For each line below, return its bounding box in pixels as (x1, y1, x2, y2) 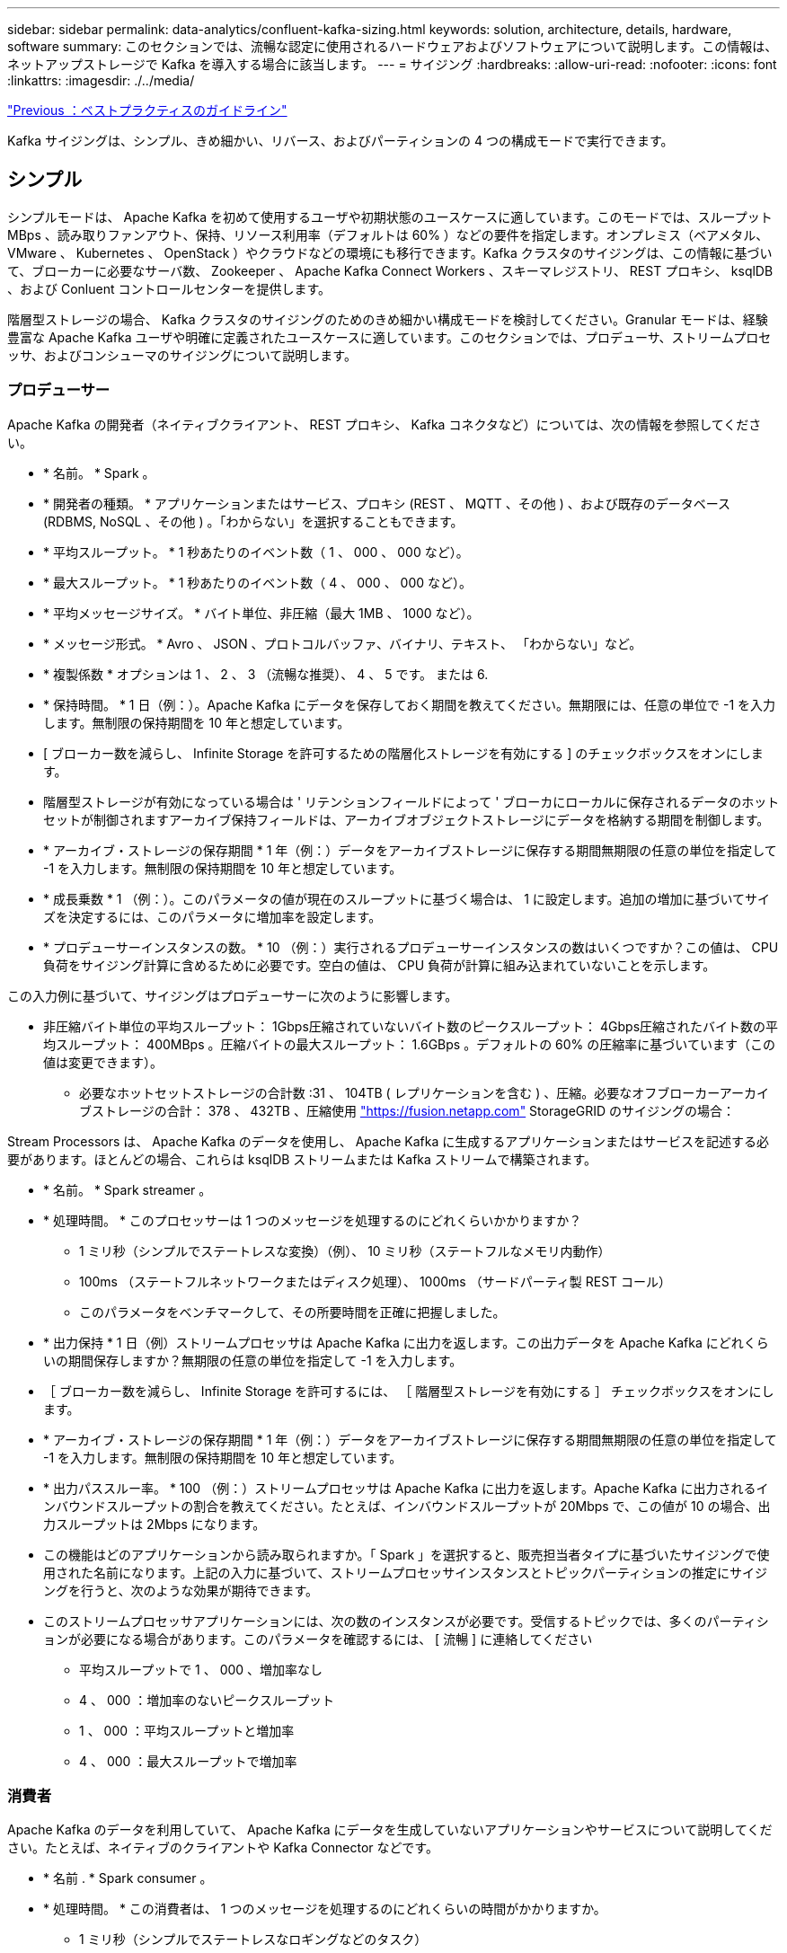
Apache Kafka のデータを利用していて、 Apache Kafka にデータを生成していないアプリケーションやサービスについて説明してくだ (7, 1822, 773, 1838)
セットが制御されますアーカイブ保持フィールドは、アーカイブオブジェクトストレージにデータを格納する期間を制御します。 (43, 811, 770, 827)
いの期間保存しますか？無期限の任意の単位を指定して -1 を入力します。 (43, 1352, 463, 1368)
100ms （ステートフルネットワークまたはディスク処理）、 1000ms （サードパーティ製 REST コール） (79, 1273, 672, 1289)
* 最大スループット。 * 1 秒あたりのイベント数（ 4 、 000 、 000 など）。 (43, 574, 473, 590)
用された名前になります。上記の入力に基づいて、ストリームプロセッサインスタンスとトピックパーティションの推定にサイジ (43, 1564, 768, 1580)
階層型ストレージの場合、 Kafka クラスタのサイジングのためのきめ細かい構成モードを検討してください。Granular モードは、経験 (7, 311, 768, 327)
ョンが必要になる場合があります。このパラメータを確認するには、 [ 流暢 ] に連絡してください (43, 1630, 593, 1647)
